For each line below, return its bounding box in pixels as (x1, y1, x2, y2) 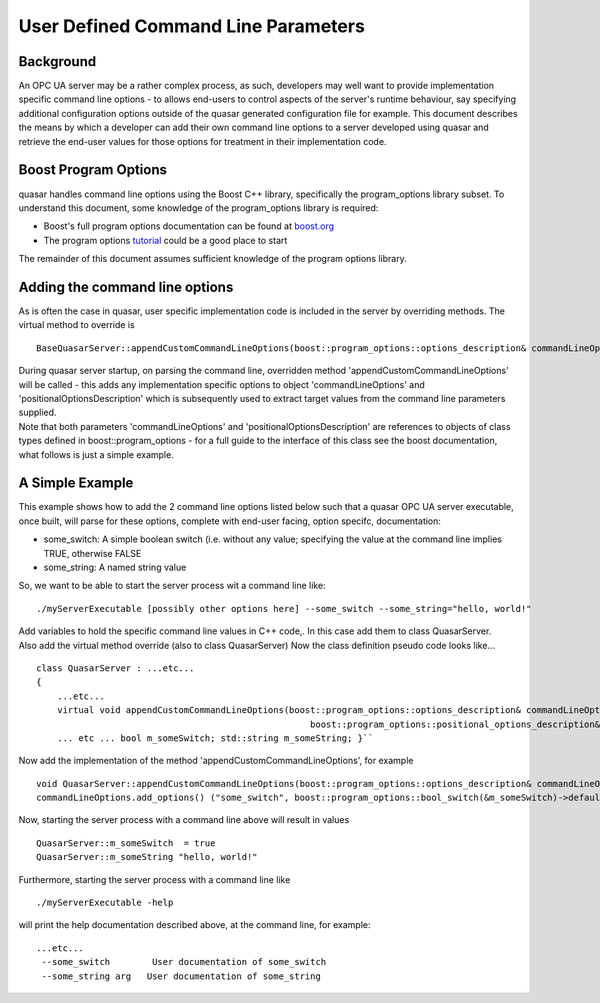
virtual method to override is (18, 319, 135, 331)
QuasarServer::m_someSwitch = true (36, 837, 216, 849)
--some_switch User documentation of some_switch (41, 956, 327, 968)
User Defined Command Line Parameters (18, 15, 365, 37)
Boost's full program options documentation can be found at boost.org (43, 220, 335, 232)
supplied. (18, 406, 57, 419)
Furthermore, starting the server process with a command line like (18, 873, 291, 885)
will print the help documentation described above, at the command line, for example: (18, 919, 371, 931)
